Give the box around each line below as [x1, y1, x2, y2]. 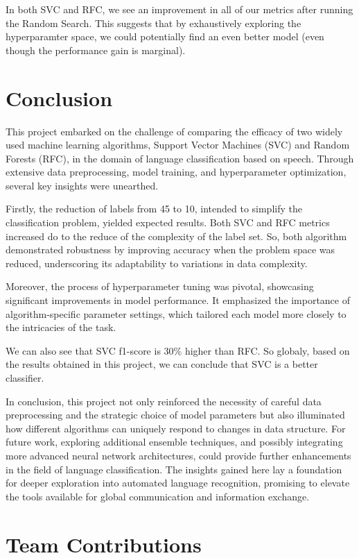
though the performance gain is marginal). [6, 42, 186, 57]
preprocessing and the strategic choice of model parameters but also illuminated [6, 407, 345, 422]
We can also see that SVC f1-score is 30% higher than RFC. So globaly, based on [6, 343, 350, 357]
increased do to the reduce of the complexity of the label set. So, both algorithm [6, 228, 347, 243]
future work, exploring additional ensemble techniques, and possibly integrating [6, 434, 343, 449]
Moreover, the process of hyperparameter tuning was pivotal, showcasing [6, 279, 314, 294]
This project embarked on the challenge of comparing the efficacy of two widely [6, 124, 343, 138]
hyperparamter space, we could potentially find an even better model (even [6, 29, 324, 44]
